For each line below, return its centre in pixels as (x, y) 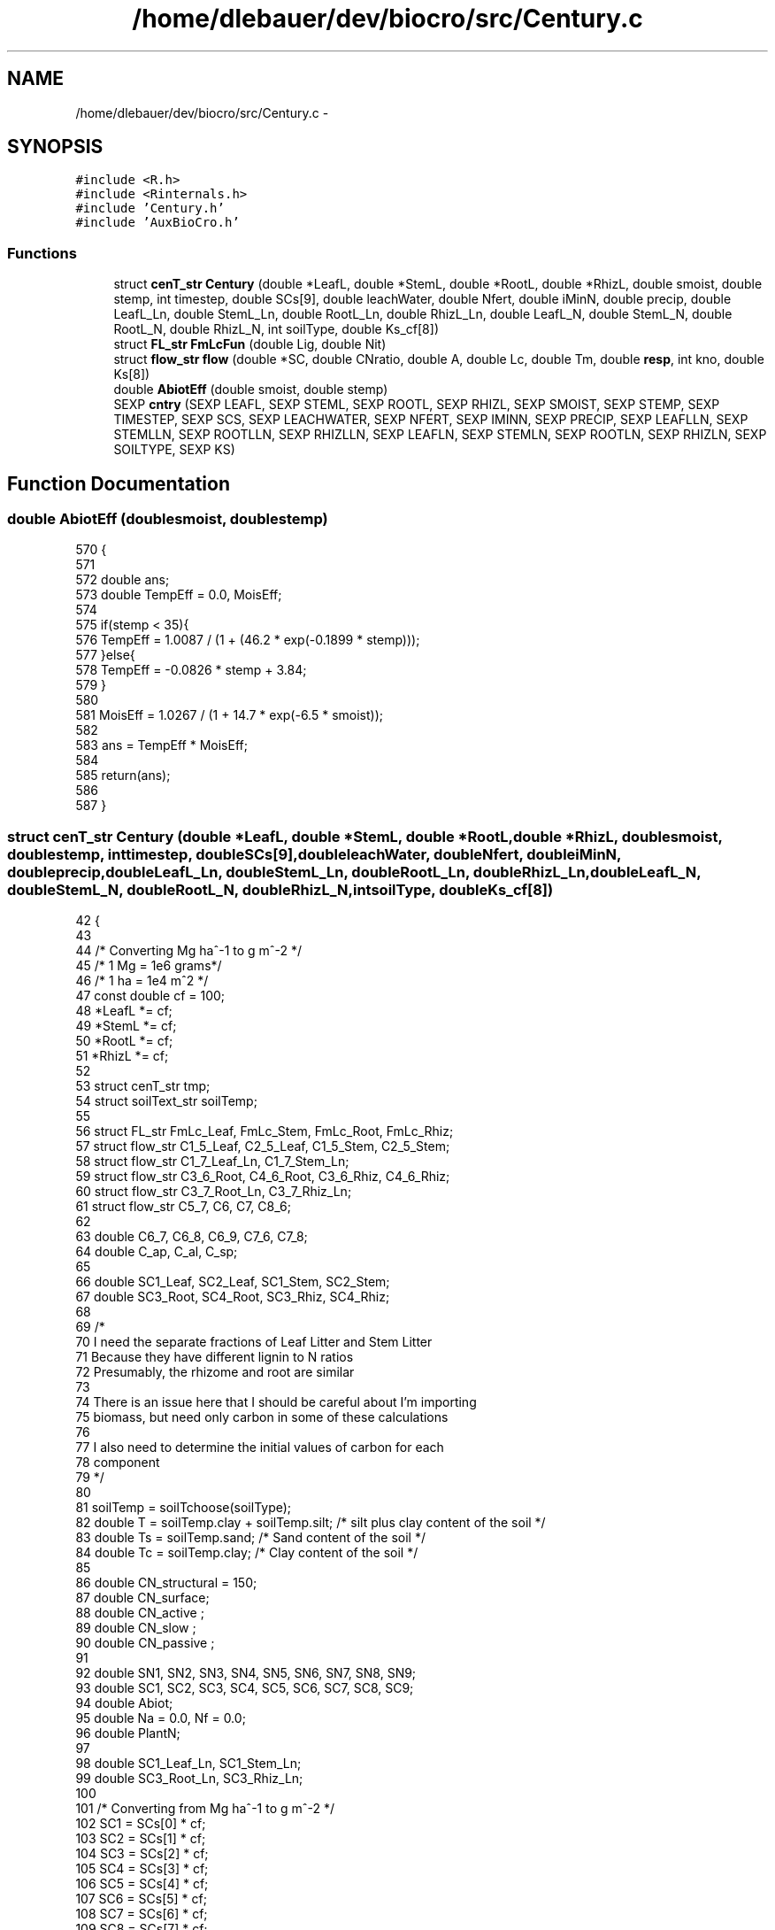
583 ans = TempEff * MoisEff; (161, 745)
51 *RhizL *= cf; (122, 1056)
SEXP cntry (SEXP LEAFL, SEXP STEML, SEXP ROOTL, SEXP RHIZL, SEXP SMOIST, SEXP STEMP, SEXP (417, 405)
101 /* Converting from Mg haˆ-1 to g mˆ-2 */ (205, 1809)
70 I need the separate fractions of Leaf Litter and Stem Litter (254, 1342)
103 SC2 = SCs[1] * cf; (141, 1839)
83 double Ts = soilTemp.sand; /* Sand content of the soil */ (250, 1538)
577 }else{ (105, 655)
